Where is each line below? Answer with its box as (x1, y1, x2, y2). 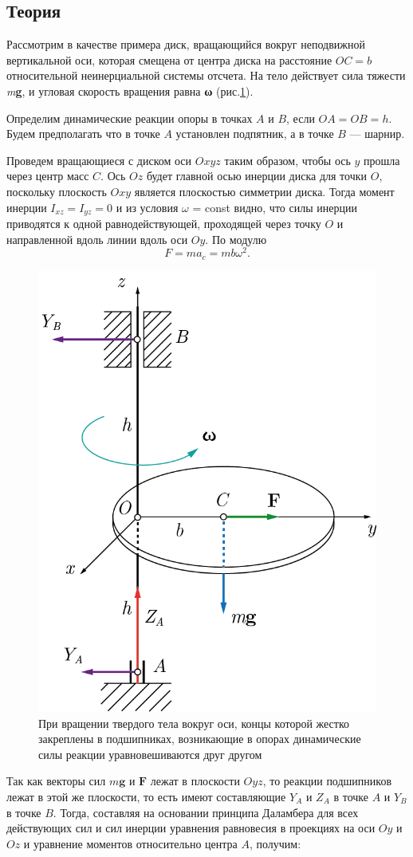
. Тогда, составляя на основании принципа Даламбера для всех (53, 804, 359, 820)
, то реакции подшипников (262, 772, 392, 789)
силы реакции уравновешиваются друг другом (38, 745, 262, 762)
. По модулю (205, 230, 267, 247)
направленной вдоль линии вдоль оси (6, 230, 188, 247)
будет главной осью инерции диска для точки (146, 167, 368, 184)
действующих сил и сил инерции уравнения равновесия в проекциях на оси (6, 820, 376, 836)
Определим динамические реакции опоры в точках (6, 109, 253, 126)
